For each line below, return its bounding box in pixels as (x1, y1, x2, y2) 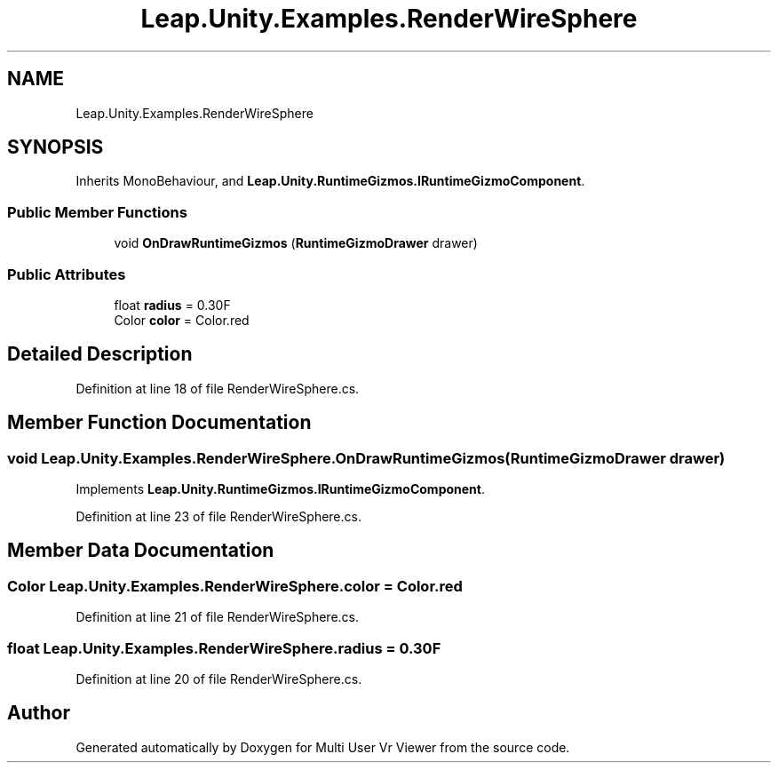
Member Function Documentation (7, 411, 312, 434)
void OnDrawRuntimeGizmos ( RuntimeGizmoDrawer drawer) (114, 235, 478, 251)
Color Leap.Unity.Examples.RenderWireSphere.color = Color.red (7, 576, 463, 595)
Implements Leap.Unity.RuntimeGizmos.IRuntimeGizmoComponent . (75, 481, 486, 496)
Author (7, 702, 70, 725)
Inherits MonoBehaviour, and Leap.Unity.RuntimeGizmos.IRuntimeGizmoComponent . (75, 173, 585, 189)
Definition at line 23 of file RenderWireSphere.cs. (75, 509, 361, 524)
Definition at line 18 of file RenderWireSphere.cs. (75, 380, 360, 396)
